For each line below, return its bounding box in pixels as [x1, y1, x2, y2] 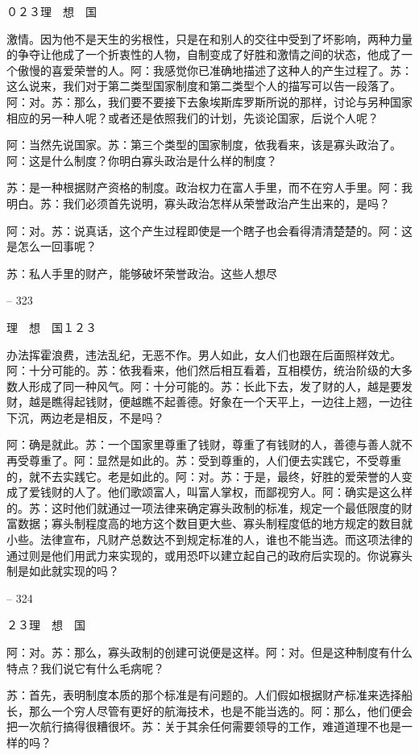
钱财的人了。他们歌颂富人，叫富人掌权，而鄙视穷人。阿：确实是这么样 [39, 483, 413, 500]
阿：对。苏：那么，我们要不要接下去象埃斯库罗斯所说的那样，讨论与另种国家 [6, 93, 413, 110]
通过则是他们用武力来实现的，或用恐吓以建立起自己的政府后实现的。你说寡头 [6, 546, 413, 563]
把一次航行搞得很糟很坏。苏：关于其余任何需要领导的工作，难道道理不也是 [6, 718, 401, 735]
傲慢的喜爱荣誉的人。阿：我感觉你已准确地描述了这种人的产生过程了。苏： [17, 61, 413, 78]
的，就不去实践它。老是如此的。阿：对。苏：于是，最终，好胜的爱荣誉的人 [6, 467, 401, 484]
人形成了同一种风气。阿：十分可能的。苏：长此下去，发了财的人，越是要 [17, 377, 401, 394]
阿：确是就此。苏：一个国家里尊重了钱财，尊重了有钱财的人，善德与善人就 [6, 436, 401, 453]
